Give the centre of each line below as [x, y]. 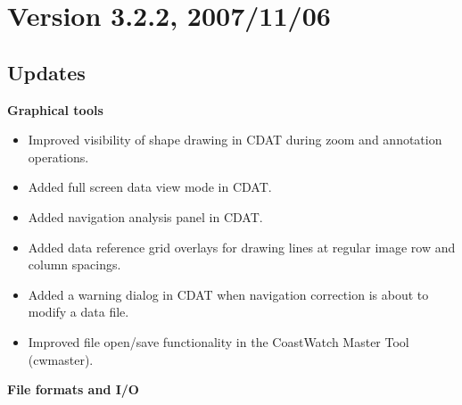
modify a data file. [78, 312]
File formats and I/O [73, 389]
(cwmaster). [61, 359]
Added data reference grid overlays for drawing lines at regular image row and [242, 247]
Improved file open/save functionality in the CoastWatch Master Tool [219, 341]
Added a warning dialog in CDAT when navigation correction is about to [228, 294]
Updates [46, 72]
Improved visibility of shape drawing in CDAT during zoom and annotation [235, 140]
